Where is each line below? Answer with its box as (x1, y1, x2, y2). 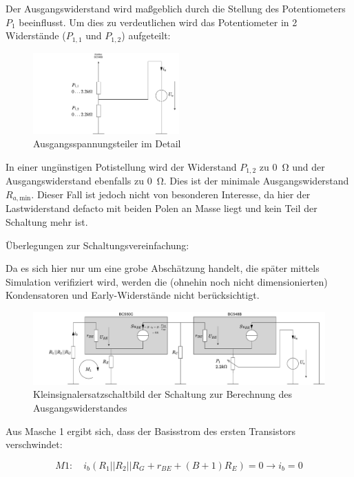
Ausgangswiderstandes (33, 401, 127, 415)
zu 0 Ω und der (259, 159, 325, 173)
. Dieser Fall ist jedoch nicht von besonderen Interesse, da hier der (31, 187, 311, 201)
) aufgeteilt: (121, 28, 171, 43)
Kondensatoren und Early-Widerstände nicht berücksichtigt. (6, 288, 260, 302)
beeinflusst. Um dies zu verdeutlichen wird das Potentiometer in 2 (19, 14, 298, 29)
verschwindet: (6, 437, 63, 452)
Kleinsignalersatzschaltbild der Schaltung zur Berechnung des (33, 387, 292, 401)
